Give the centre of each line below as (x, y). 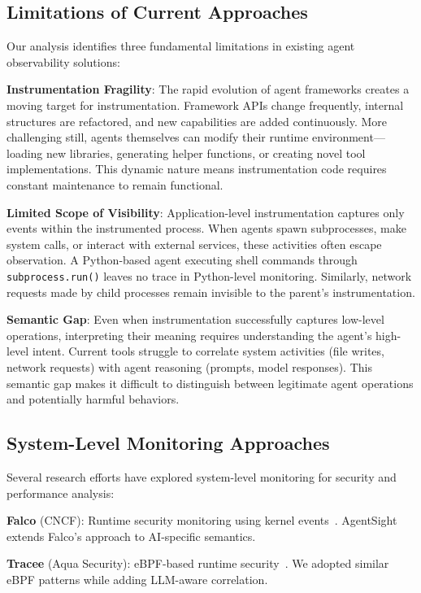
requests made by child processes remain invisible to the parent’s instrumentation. (211, 292)
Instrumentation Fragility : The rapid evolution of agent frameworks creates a (208, 89)
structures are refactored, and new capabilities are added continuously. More (197, 121)
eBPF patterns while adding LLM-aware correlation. (137, 579)
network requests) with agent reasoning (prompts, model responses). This (189, 366)
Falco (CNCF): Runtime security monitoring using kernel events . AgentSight (202, 520)
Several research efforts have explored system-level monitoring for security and (202, 476)
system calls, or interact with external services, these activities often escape (194, 244)
